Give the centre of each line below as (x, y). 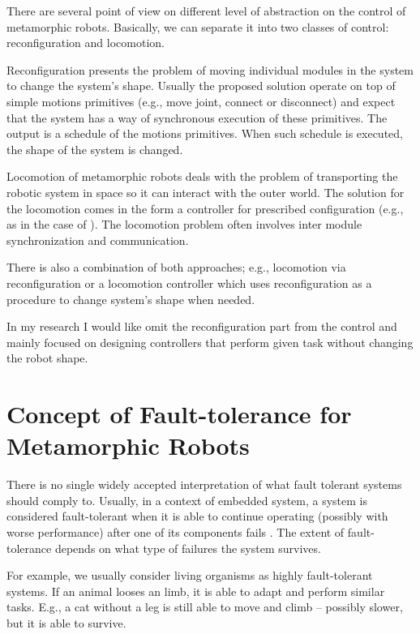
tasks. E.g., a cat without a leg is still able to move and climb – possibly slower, (205, 607)
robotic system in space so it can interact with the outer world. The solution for (206, 192)
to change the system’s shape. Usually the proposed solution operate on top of (201, 86)
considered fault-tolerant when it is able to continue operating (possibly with (197, 516)
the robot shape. (47, 358)
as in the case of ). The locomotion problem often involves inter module (184, 224)
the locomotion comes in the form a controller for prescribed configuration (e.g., (205, 208)
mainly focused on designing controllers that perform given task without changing (210, 342)
